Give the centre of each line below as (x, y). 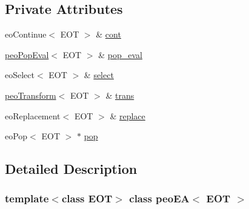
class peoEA (159, 198)
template (27, 198)
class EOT (87, 198)
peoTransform (31, 95)
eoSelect (20, 75)
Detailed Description (71, 169)
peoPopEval (27, 54)
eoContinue (26, 34)
